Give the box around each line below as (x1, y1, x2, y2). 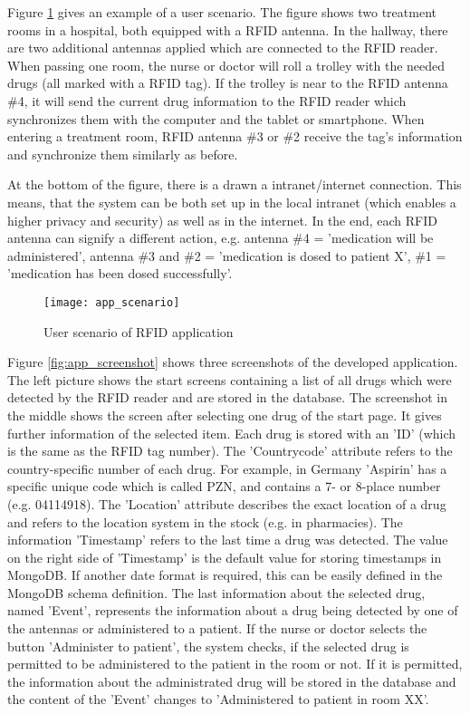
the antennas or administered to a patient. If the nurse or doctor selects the (7, 619, 427, 638)
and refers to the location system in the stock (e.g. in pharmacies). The (7, 512, 403, 531)
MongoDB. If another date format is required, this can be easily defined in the (7, 565, 443, 584)
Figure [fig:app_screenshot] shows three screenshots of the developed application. (7, 352, 458, 371)
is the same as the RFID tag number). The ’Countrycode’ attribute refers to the (7, 441, 453, 460)
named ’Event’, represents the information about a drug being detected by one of (7, 601, 458, 620)
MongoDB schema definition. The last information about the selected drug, (7, 583, 426, 602)
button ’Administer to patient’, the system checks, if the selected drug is (7, 636, 409, 655)
